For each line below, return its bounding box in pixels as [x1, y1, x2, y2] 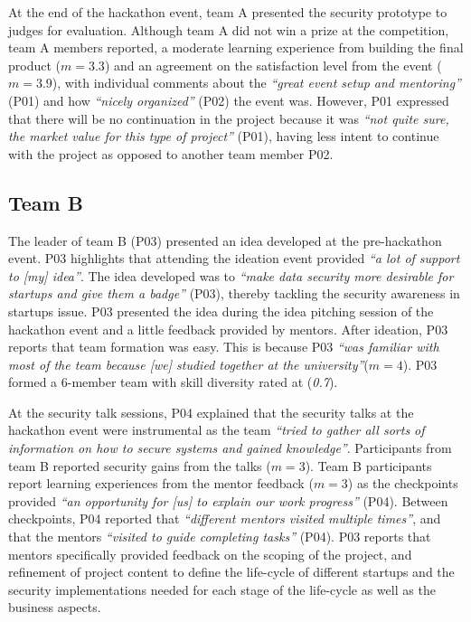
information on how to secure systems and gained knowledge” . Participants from [8, 438, 452, 457]
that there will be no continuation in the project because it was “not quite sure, [8, 108, 449, 127]
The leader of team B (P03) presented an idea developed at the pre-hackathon [8, 231, 442, 250]
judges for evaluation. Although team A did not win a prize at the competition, [8, 20, 449, 39]
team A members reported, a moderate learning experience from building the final [8, 38, 464, 57]
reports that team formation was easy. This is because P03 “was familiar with [8, 337, 439, 356]
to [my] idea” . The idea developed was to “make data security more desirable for [8, 266, 454, 285]
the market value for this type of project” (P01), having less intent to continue [8, 127, 439, 146]
